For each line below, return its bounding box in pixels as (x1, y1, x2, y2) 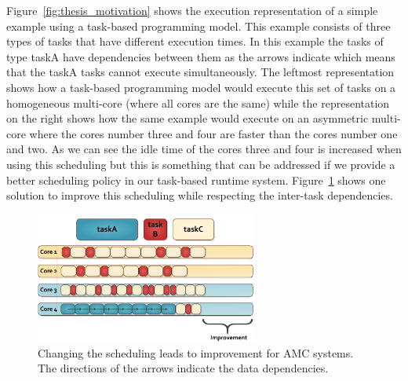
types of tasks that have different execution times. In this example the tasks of (6, 33, 384, 49)
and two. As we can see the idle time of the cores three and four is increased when (6, 141, 402, 157)
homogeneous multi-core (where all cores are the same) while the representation (6, 94, 390, 111)
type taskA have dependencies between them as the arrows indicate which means (6, 48, 395, 64)
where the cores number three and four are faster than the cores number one (29, 125, 398, 141)
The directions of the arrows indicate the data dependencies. (38, 360, 329, 376)
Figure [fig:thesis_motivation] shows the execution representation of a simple (6, 2, 378, 18)
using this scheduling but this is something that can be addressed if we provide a (6, 156, 395, 172)
